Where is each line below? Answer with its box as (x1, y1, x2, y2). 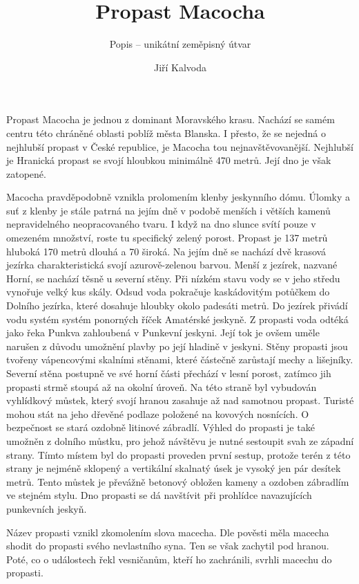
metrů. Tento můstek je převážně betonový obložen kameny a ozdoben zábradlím (6, 474, 349, 489)
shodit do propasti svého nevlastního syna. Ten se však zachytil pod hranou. (6, 538, 329, 553)
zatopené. (6, 166, 46, 181)
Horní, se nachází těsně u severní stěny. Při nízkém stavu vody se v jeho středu (6, 271, 340, 285)
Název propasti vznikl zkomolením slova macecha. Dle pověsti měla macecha (6, 524, 329, 539)
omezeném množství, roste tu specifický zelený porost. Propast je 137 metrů (6, 230, 328, 245)
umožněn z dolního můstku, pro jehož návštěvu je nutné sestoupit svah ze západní (6, 433, 354, 448)
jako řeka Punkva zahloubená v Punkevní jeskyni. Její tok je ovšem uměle (6, 325, 320, 340)
